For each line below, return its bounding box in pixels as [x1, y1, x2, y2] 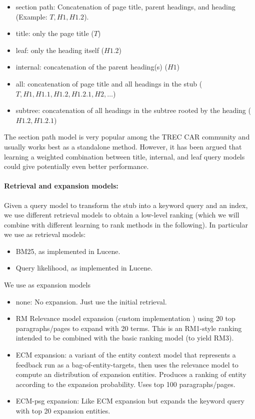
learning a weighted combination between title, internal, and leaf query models [4, 151, 245, 161]
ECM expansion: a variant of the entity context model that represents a [15, 349, 236, 360]
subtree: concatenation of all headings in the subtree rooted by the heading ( [15, 105, 251, 115]
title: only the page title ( [15, 28, 94, 38]
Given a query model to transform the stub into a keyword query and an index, [4, 199, 248, 210]
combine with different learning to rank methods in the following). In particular [4, 219, 248, 229]
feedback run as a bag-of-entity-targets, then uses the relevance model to [15, 359, 238, 369]
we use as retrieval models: [4, 229, 86, 239]
